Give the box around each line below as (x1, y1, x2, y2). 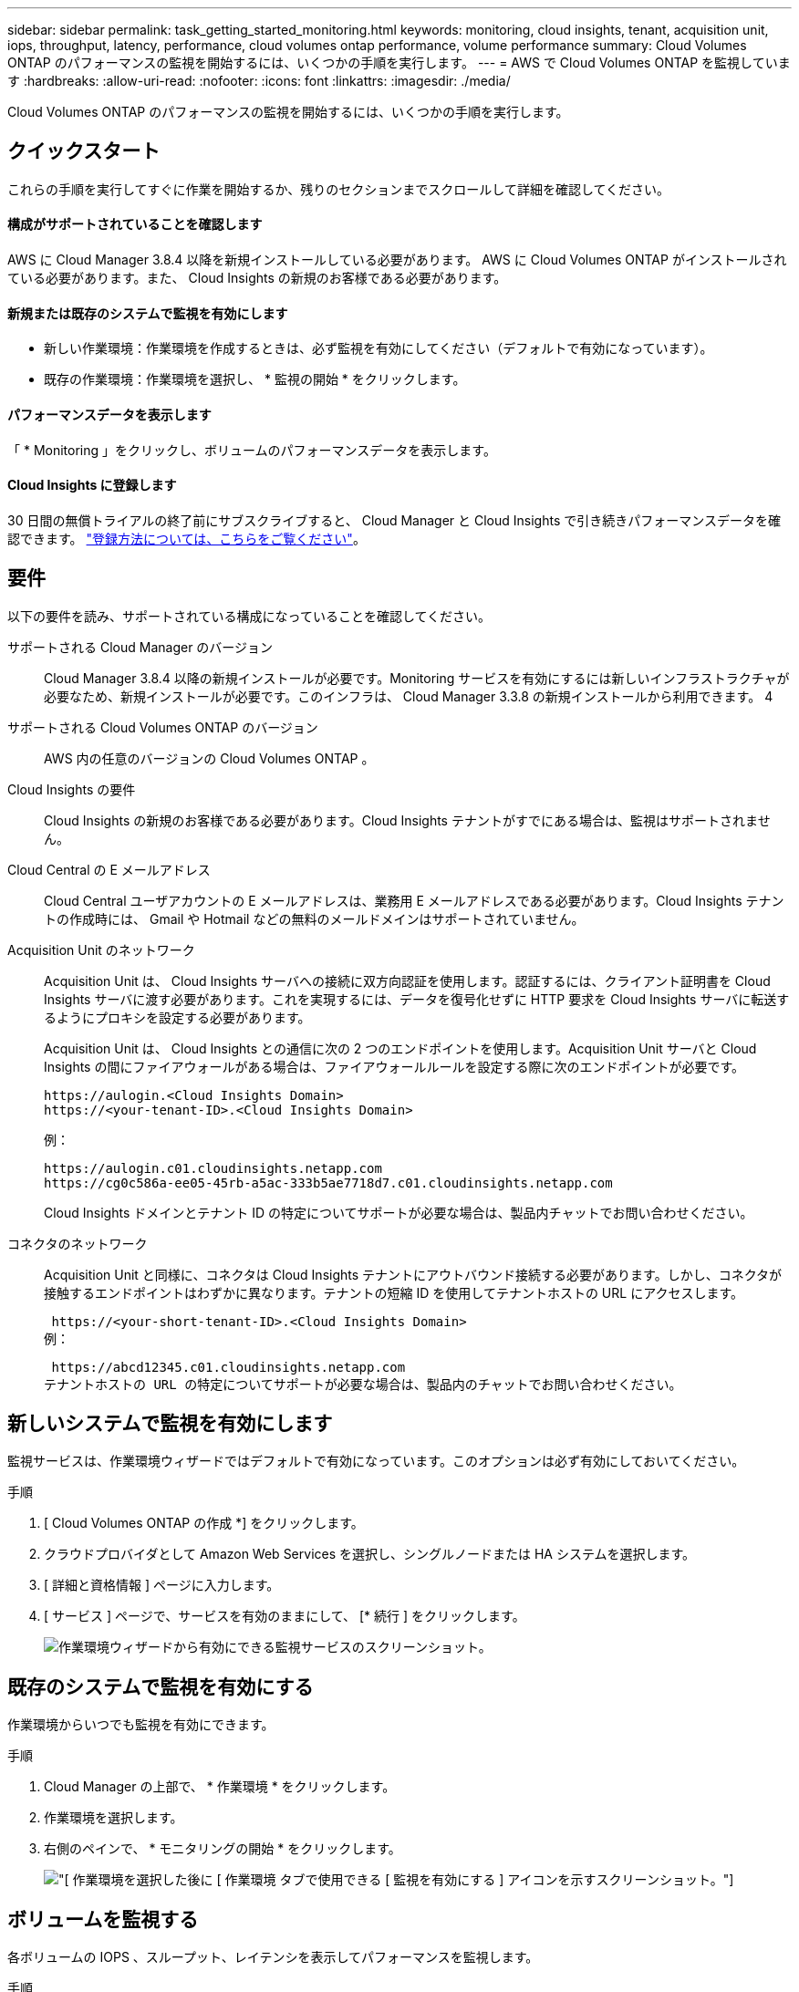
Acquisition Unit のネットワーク (7, 941, 195, 958)
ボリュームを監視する (7, 1907, 199, 1931)
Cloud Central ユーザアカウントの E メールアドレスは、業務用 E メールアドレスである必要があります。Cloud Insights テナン (44, 892, 784, 908)
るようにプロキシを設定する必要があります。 (44, 1009, 311, 1025)
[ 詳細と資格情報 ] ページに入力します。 (44, 1577, 280, 1593)
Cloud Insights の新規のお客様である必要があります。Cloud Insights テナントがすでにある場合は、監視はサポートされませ (44, 812, 771, 828)
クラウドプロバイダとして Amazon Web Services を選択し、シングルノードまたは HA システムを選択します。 (44, 1546, 696, 1562)
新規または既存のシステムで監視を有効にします (7, 305, 288, 321)
